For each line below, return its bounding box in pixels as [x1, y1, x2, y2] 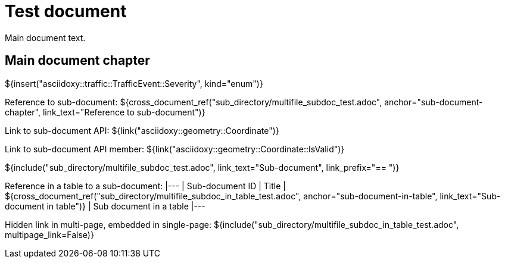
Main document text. [5, 32, 86, 43]
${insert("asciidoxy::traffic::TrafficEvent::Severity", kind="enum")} [5, 78, 263, 89]
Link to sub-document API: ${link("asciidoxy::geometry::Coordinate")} [5, 125, 279, 136]
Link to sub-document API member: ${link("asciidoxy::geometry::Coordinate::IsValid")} [5, 143, 345, 154]
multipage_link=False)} [5, 229, 94, 240]
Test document [5, 1, 127, 21]
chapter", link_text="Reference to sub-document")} [5, 107, 205, 117]
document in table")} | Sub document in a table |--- [5, 201, 205, 211]
